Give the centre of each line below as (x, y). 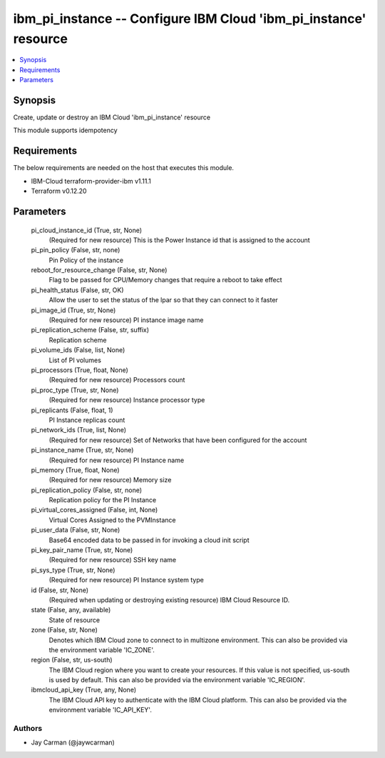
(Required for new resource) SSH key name (113, 560)
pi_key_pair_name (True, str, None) (82, 550)
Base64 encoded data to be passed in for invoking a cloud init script (149, 540)
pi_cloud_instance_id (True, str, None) (87, 230)
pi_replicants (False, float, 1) (72, 410)
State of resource (75, 620)
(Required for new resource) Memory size (110, 480)
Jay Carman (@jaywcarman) (73, 742)
